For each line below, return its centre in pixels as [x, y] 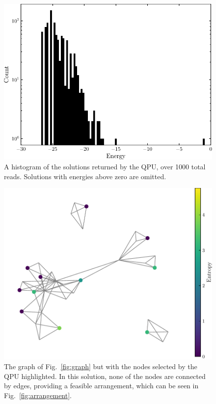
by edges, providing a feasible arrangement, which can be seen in [101, 386]
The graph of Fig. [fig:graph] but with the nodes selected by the [101, 366]
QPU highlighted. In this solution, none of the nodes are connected [105, 376]
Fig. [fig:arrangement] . [38, 395]
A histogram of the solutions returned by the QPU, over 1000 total [105, 167]
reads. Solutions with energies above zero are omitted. [85, 176]
